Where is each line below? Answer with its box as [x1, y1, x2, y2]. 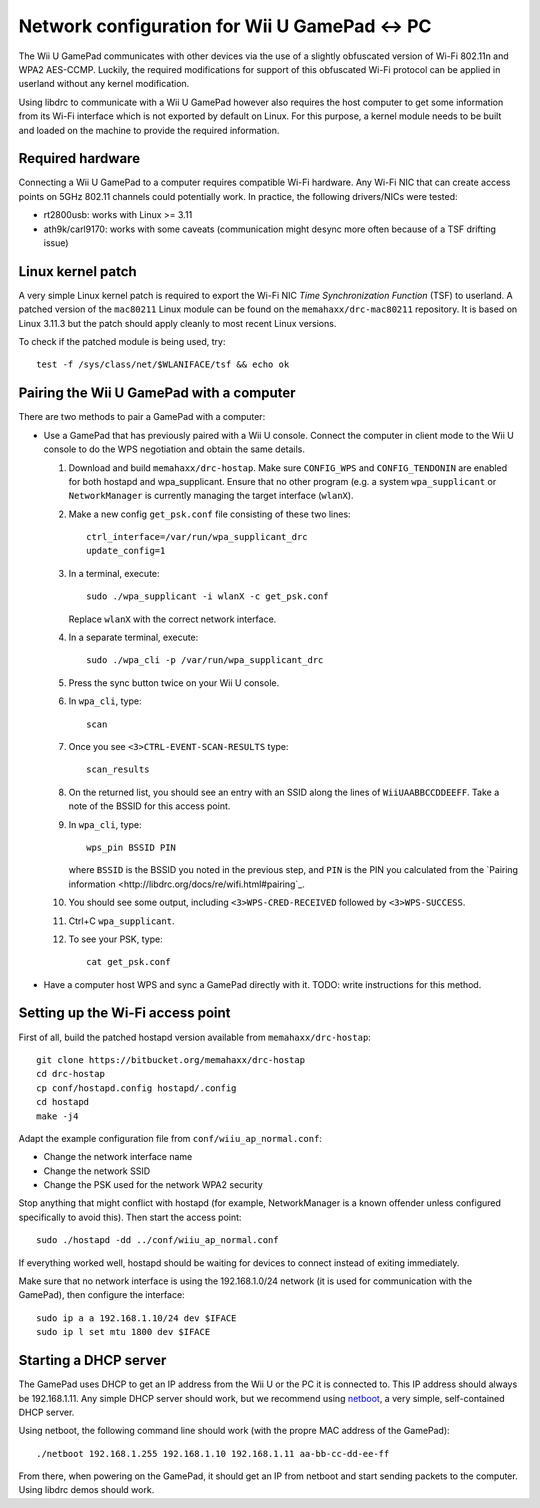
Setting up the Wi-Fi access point [18, 1005, 231, 1022]
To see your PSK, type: [68, 933, 164, 945]
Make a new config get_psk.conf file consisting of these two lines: [68, 508, 351, 520]
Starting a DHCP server [18, 1352, 167, 1369]
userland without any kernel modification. [18, 78, 190, 90]
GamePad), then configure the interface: [18, 1289, 185, 1301]
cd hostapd [36, 1096, 90, 1108]
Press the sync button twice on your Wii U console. [68, 676, 280, 689]
